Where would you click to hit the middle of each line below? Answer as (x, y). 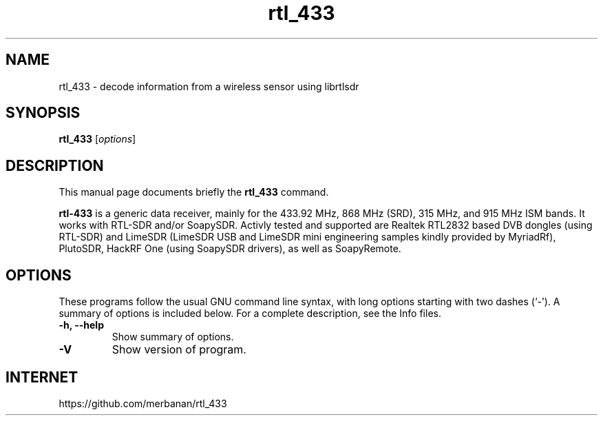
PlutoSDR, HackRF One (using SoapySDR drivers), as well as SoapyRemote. (230, 249)
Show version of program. (179, 350)
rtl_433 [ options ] (97, 139)
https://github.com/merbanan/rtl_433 (143, 403)
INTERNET (42, 377)
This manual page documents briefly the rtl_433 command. (194, 192)
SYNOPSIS (43, 113)
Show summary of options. (173, 337)
